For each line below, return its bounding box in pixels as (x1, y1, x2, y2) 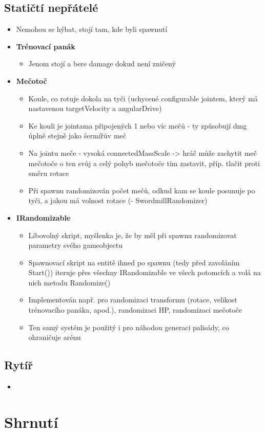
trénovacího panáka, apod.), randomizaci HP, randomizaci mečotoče (28, 304, 242, 315)
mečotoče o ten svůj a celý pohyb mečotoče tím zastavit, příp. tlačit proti (28, 157, 260, 168)
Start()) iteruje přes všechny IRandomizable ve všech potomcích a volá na (28, 267, 261, 278)
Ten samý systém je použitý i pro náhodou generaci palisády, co (28, 321, 229, 332)
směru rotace (28, 168, 69, 178)
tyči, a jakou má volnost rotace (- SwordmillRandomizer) (28, 195, 208, 206)
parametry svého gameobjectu (28, 240, 123, 250)
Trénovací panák (16, 41, 75, 51)
